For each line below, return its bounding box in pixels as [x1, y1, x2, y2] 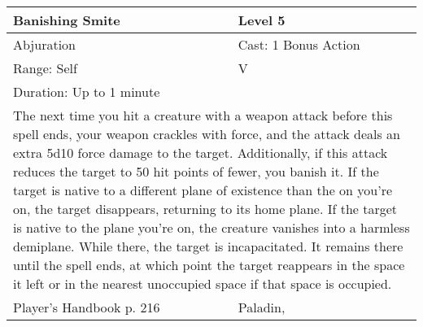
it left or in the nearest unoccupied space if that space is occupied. [13, 274, 392, 293]
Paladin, [238, 298, 286, 316]
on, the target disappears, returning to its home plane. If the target [13, 199, 398, 218]
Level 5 [238, 11, 286, 29]
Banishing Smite [13, 11, 120, 29]
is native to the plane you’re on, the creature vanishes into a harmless [13, 218, 410, 237]
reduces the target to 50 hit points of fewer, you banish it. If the [13, 162, 379, 181]
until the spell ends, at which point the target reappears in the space [13, 255, 405, 274]
